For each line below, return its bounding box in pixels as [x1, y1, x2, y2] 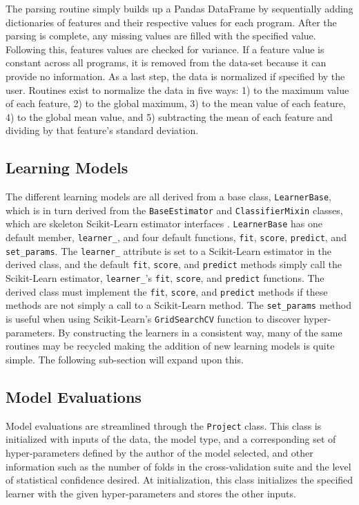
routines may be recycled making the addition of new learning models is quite [6, 339, 335, 353]
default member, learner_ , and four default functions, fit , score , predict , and [6, 230, 347, 245]
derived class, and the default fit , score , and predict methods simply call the [6, 257, 342, 271]
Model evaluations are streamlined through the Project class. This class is [6, 418, 322, 432]
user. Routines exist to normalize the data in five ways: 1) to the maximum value [6, 82, 349, 97]
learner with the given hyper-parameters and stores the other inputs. [6, 486, 296, 500]
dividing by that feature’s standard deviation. [6, 123, 199, 137]
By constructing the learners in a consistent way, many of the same [58, 325, 342, 339]
